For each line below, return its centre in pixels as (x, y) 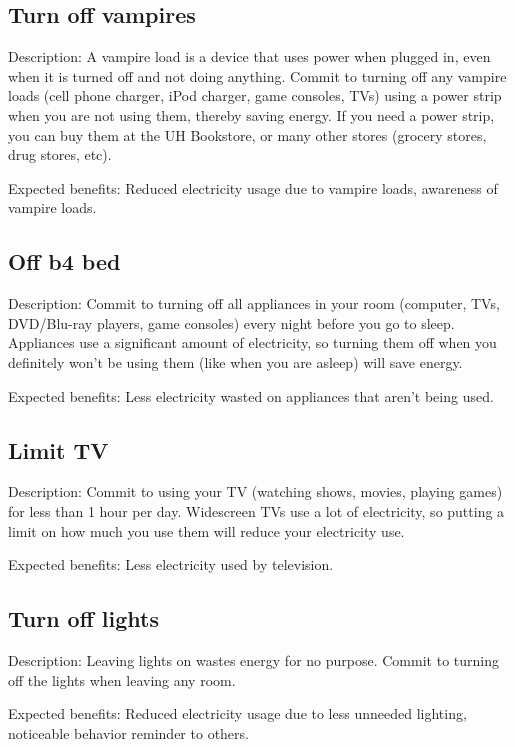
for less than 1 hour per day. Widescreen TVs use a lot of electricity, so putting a (256, 510)
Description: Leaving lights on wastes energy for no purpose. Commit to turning (253, 659)
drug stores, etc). (60, 154)
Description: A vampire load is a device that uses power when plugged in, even (249, 56)
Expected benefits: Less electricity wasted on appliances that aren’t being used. (251, 395)
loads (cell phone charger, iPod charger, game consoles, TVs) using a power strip (255, 95)
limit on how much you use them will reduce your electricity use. (206, 530)
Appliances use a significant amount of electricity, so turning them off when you (252, 342)
